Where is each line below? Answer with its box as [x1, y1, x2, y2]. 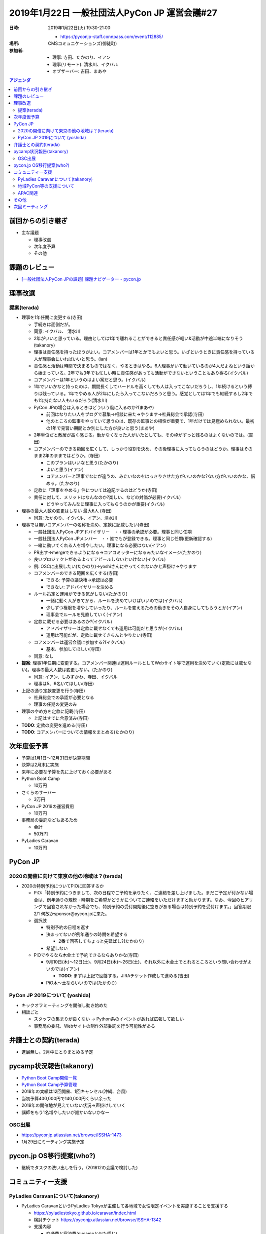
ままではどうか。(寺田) [53, 453, 100, 459]
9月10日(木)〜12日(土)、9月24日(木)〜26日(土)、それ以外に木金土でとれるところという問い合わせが [46, 959, 247, 965]
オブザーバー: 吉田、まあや [52, 68, 107, 74]
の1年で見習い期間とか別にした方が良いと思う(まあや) [46, 425, 155, 431]
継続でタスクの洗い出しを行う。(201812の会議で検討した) [21, 1165, 138, 1171]
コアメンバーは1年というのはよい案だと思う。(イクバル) [33, 377, 146, 383]
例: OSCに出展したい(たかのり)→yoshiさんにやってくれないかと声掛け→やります [33, 563, 197, 569]
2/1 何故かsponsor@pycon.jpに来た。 [33, 911, 109, 917]
